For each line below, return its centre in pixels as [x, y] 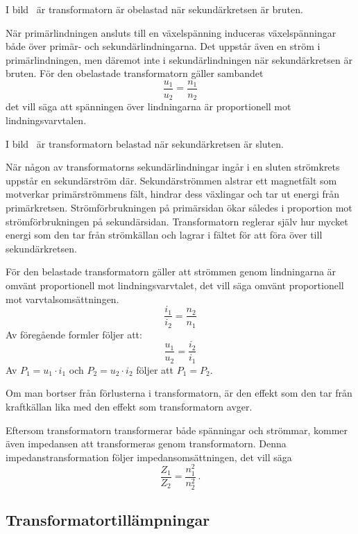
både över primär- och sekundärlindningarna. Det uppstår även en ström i [163, 46]
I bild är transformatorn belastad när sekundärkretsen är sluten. [145, 143]
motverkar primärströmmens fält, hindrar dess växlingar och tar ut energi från [173, 194]
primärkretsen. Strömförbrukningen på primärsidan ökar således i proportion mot [179, 208]
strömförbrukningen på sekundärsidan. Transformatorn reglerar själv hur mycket [177, 221]
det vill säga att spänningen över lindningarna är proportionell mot [148, 106]
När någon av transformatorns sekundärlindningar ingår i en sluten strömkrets [173, 167]
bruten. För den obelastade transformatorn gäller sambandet [135, 73]
